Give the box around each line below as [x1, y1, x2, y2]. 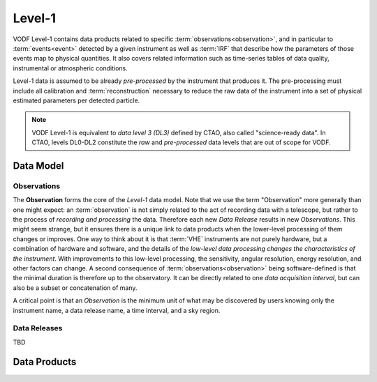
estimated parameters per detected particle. [13, 96, 140, 105]
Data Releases [13, 323, 63, 333]
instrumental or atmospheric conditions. [13, 63, 128, 72]
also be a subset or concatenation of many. [13, 283, 138, 292]
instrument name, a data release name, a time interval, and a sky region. [13, 306, 221, 314]
